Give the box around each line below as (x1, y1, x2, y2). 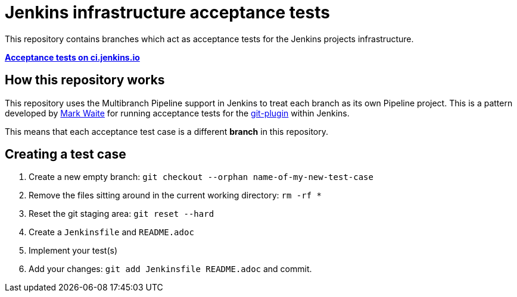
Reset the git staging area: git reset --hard (29, 208, 214, 219)
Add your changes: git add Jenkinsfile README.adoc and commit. (29, 264, 312, 274)
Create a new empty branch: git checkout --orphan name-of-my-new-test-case (29, 172, 373, 182)
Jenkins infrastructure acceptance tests (5, 2, 330, 23)
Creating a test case (5, 147, 126, 162)
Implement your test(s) (29, 245, 118, 256)
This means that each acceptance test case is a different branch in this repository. (5, 126, 329, 137)
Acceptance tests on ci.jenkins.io (5, 52, 140, 62)
